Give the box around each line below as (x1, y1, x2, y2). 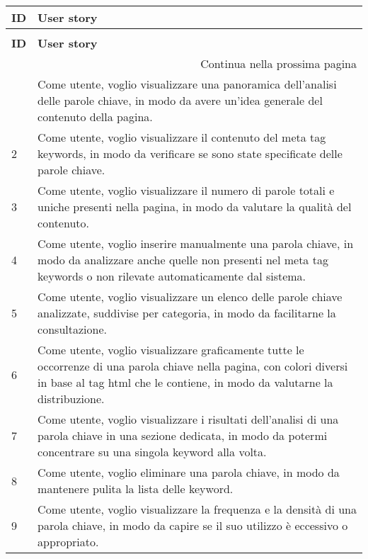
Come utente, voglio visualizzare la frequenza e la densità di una (38, 501, 357, 517)
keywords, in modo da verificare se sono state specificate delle (38, 145, 343, 162)
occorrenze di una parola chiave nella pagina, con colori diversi (38, 358, 348, 374)
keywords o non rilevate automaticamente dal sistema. (38, 268, 306, 284)
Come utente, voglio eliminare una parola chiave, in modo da (38, 464, 340, 480)
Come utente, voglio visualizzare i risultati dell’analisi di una (38, 411, 339, 427)
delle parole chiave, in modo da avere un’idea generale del (38, 92, 323, 108)
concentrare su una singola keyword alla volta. (38, 444, 267, 460)
